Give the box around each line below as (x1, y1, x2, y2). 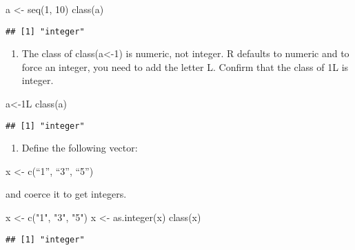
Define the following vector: (21, 140, 138, 155)
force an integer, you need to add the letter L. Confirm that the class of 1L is (21, 59, 349, 74)
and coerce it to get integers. (6, 187, 127, 201)
